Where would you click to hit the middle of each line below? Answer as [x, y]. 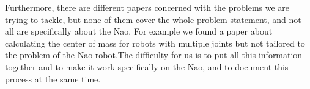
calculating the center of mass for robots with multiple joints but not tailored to [155, 43]
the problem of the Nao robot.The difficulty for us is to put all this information [154, 55]
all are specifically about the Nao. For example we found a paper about [139, 31]
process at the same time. [53, 78]
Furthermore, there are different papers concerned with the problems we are [147, 7]
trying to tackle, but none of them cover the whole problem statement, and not [153, 19]
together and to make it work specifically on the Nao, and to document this [147, 66]
